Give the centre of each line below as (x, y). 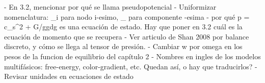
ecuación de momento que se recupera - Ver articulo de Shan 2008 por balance (127, 36)
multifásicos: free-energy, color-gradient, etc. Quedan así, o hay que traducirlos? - (131, 66)
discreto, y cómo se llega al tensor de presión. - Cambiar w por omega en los (123, 46)
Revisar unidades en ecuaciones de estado (69, 76)
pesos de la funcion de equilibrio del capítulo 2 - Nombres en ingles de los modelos (132, 56)
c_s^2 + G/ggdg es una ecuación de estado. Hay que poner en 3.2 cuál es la (123, 27)
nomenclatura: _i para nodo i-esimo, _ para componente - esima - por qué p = (127, 16)
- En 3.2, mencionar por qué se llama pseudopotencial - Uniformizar (110, 7)
